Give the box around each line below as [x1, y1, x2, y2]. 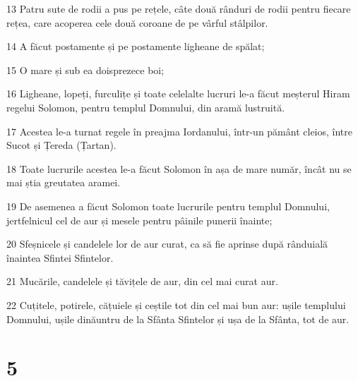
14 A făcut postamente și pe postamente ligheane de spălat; [6, 39, 265, 54]
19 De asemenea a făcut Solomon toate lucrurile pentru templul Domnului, [6, 198, 330, 213]
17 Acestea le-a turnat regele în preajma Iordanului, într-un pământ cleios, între [6, 123, 352, 138]
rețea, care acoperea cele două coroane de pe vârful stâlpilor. [6, 15, 268, 30]
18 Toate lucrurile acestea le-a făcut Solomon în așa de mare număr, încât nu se [6, 161, 352, 176]
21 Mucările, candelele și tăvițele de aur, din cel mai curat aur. [6, 274, 278, 289]
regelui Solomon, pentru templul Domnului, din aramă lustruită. [6, 99, 285, 114]
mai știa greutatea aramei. [6, 175, 121, 190]
